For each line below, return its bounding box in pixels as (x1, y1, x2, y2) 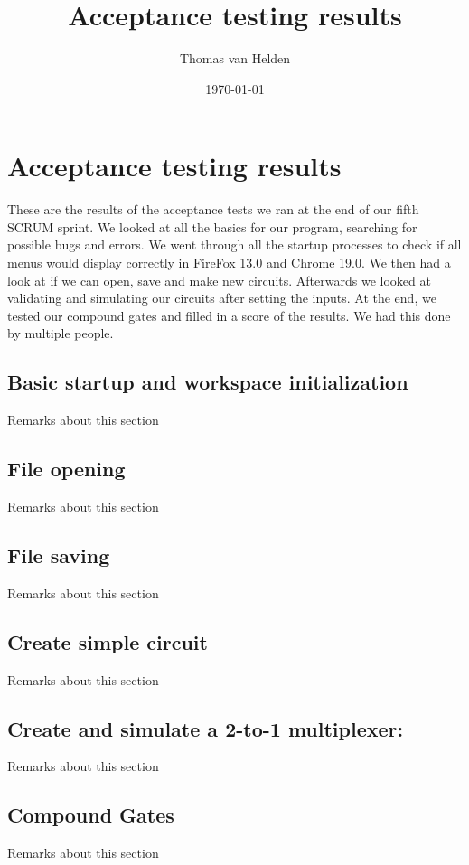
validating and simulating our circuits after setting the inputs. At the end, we (7, 288, 436, 307)
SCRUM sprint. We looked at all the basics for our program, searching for (7, 217, 417, 236)
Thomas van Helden (179, 49, 291, 68)
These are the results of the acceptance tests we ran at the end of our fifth (7, 200, 419, 219)
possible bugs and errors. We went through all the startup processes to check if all (7, 235, 462, 254)
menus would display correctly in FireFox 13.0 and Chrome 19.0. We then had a (7, 253, 451, 272)
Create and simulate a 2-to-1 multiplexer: (7, 714, 404, 742)
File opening (7, 455, 126, 483)
